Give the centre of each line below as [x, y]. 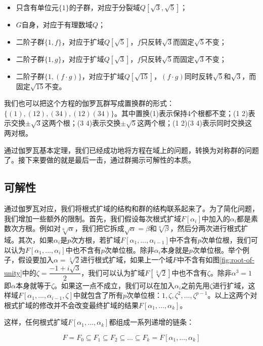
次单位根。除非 [129, 249]
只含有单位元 [37, 7]
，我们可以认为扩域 [113, 272]
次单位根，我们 [226, 239]
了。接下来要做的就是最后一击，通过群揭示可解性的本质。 [100, 160]
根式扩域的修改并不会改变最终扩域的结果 [71, 305]
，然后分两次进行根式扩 [209, 228]
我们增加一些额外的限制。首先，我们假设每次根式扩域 [93, 218]
